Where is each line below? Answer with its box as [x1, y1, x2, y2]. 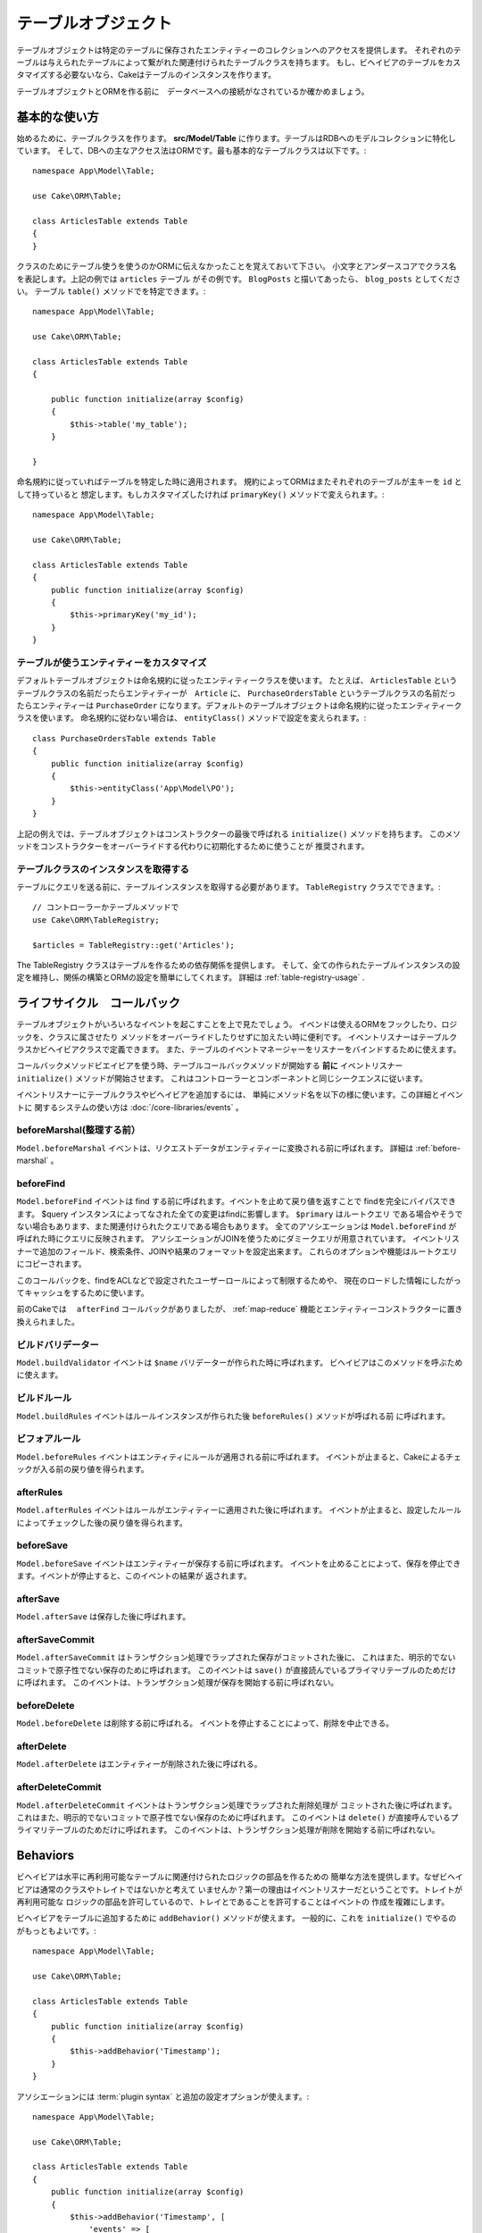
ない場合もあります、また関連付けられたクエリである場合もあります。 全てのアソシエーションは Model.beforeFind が [16, 1221, 457, 1232]
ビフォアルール [16, 1433, 81, 1445]
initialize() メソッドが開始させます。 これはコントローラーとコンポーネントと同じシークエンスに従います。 [16, 1073, 428, 1083]
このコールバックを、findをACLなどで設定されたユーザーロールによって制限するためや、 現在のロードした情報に [16, 1275, 430, 1285]
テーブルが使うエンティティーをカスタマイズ [16, 657, 207, 669]
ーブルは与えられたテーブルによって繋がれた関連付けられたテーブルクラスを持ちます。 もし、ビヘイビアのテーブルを [16, 56, 445, 67]
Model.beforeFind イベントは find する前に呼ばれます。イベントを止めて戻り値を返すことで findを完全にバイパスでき [16, 1196, 457, 1207]
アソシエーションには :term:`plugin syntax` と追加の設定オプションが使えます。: [16, 2091, 310, 2102]
